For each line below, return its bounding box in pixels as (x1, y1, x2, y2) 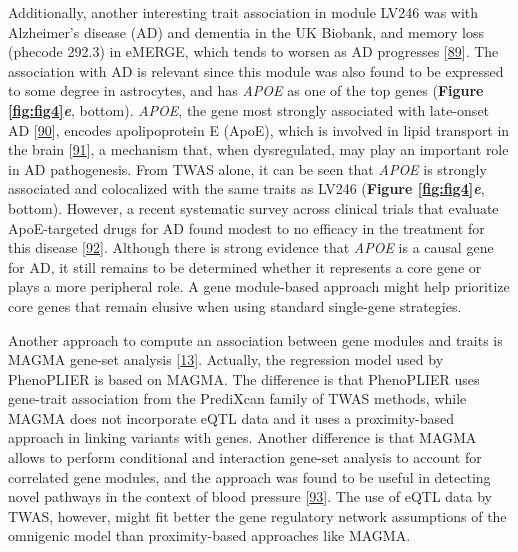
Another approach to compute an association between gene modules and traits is (8, 329, 503, 350)
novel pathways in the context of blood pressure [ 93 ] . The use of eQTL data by (8, 486, 492, 507)
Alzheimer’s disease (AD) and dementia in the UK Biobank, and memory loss (8, 21, 485, 42)
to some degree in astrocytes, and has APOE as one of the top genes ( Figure (8, 80, 484, 101)
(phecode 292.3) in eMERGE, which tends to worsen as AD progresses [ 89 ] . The (8, 41, 499, 62)
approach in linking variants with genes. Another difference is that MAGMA (8, 427, 477, 448)
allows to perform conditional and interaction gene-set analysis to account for (8, 447, 482, 468)
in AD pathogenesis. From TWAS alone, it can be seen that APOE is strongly (8, 158, 487, 179)
